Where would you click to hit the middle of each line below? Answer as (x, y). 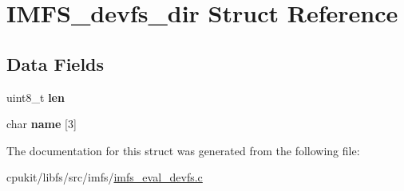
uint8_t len (36, 97)
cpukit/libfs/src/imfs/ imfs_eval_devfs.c (105, 177)
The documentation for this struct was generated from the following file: (183, 150)
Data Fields (55, 63)
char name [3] (42, 124)
